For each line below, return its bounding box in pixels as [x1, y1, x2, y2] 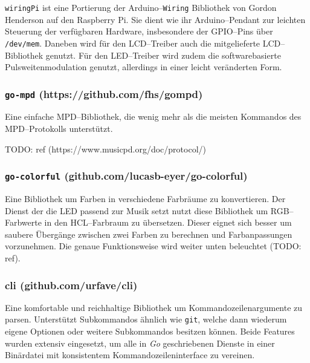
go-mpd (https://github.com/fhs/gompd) [5, 86, 203, 101]
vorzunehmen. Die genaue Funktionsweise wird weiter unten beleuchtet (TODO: [5, 240, 302, 252]
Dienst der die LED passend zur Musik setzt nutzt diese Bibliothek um [5, 204, 268, 217]
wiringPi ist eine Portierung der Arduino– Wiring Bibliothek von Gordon [5, 1, 277, 13]
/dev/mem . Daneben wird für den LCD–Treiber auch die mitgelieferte [5, 36, 260, 49]
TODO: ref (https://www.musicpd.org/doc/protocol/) [5, 142, 207, 155]
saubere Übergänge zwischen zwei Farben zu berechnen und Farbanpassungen [5, 227, 292, 240]
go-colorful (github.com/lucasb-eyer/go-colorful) [5, 168, 248, 183]
